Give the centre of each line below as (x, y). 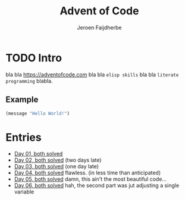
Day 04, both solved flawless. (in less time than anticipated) (87, 173)
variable (24, 192)
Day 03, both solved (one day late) (57, 167)
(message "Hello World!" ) (37, 113)
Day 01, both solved (38, 154)
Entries (24, 137)
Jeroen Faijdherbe (99, 27)
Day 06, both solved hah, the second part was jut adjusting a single (97, 186)
